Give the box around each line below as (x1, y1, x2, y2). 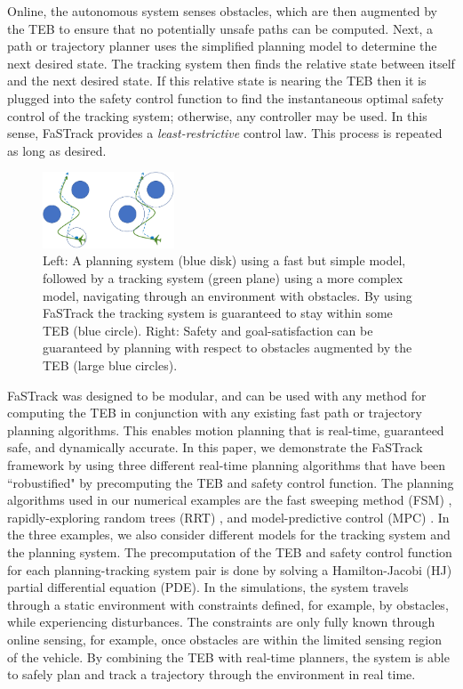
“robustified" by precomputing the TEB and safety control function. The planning (7, 473, 454, 491)
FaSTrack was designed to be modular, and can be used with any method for (7, 385, 427, 404)
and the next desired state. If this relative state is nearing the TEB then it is (7, 71, 427, 90)
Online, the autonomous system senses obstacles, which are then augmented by (7, 2, 437, 20)
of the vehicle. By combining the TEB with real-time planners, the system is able (7, 647, 450, 666)
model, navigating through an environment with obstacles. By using (43, 286, 412, 304)
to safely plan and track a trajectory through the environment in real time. (7, 665, 416, 684)
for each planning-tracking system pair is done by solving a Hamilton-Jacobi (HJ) (7, 560, 452, 579)
